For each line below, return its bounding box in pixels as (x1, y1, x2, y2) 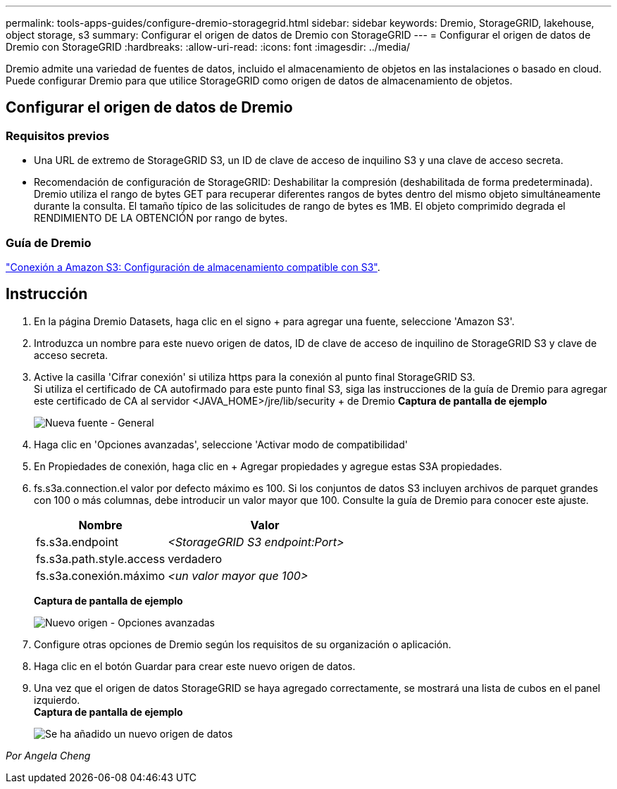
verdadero (168, 551, 223, 566)
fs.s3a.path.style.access (36, 551, 166, 566)
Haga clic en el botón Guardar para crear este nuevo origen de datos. (34, 659, 356, 672)
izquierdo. (34, 693, 80, 706)
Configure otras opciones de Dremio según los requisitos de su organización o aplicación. (34, 638, 451, 650)
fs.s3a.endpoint (36, 534, 119, 549)
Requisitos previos (6, 128, 110, 143)
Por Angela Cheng (6, 749, 91, 762)
